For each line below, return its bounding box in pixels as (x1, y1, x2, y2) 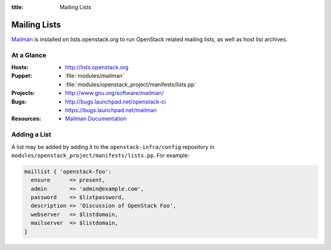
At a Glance (11, 51, 47, 59)
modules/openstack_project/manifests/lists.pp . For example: (11, 151, 189, 159)
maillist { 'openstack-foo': (24, 168, 112, 175)
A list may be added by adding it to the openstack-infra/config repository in (11, 143, 215, 150)
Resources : (11, 115, 41, 123)
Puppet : (11, 72, 32, 80)
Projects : (11, 89, 35, 97)
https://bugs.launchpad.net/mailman (65, 107, 157, 113)
